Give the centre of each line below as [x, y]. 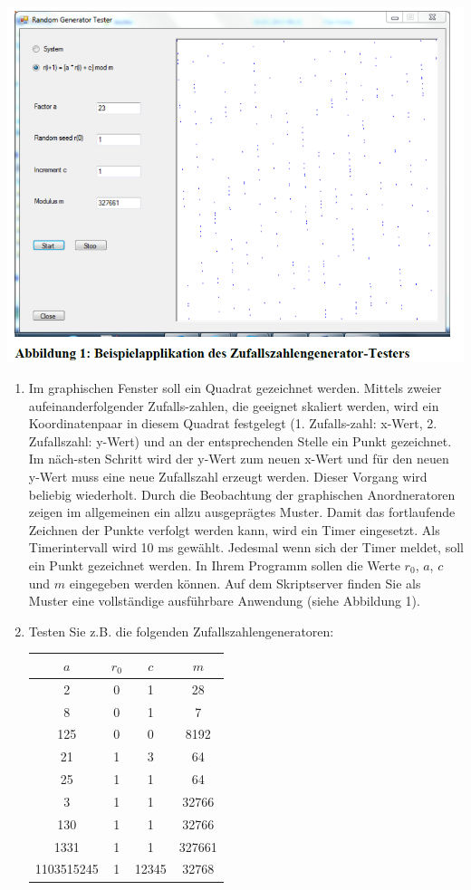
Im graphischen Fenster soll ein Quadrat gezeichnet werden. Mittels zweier [235, 388]
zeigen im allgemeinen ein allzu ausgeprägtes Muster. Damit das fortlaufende [242, 512]
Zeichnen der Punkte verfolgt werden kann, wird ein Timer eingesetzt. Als [234, 529]
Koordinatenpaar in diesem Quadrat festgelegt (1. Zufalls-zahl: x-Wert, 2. [233, 423]
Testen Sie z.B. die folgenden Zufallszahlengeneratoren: [181, 631]
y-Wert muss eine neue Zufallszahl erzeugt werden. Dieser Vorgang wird [228, 477]
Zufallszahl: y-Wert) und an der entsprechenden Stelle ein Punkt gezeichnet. [240, 440]
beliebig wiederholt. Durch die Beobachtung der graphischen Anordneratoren [242, 494]
